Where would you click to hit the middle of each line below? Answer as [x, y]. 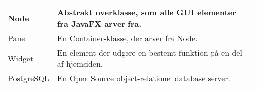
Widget [21, 58]
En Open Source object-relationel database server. [144, 78]
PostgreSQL [29, 78]
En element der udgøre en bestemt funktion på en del [150, 52]
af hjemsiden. [80, 64]
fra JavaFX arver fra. [99, 23]
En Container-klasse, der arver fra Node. [127, 38]
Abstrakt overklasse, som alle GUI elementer [147, 12]
